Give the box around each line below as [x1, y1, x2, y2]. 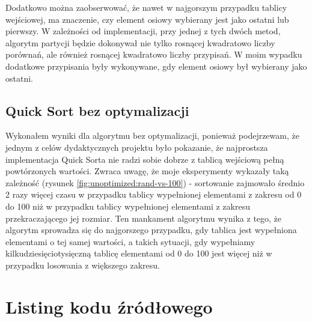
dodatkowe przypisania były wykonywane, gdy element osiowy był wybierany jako [5, 59, 307, 72]
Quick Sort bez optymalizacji [5, 101, 189, 120]
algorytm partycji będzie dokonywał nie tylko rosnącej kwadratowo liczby [5, 36, 275, 49]
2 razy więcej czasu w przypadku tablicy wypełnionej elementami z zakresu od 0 [5, 188, 302, 201]
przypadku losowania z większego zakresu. [5, 258, 160, 271]
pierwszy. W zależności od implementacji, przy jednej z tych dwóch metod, [5, 25, 281, 37]
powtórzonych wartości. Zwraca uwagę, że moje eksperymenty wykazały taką [5, 165, 289, 177]
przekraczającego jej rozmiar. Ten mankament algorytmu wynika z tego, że [5, 211, 282, 224]
